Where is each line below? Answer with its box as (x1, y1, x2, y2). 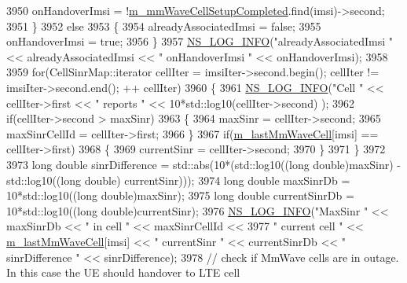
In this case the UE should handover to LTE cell (6, 264, 240, 281)
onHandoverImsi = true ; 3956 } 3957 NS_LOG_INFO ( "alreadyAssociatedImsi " (6, 33, 394, 50)
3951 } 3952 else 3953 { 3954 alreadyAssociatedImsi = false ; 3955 (6, 17, 321, 34)
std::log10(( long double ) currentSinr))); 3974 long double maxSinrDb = (6, 171, 350, 188)
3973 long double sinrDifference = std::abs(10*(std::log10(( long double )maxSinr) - (6, 156, 401, 172)
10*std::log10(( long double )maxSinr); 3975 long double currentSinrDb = (6, 187, 354, 204)
